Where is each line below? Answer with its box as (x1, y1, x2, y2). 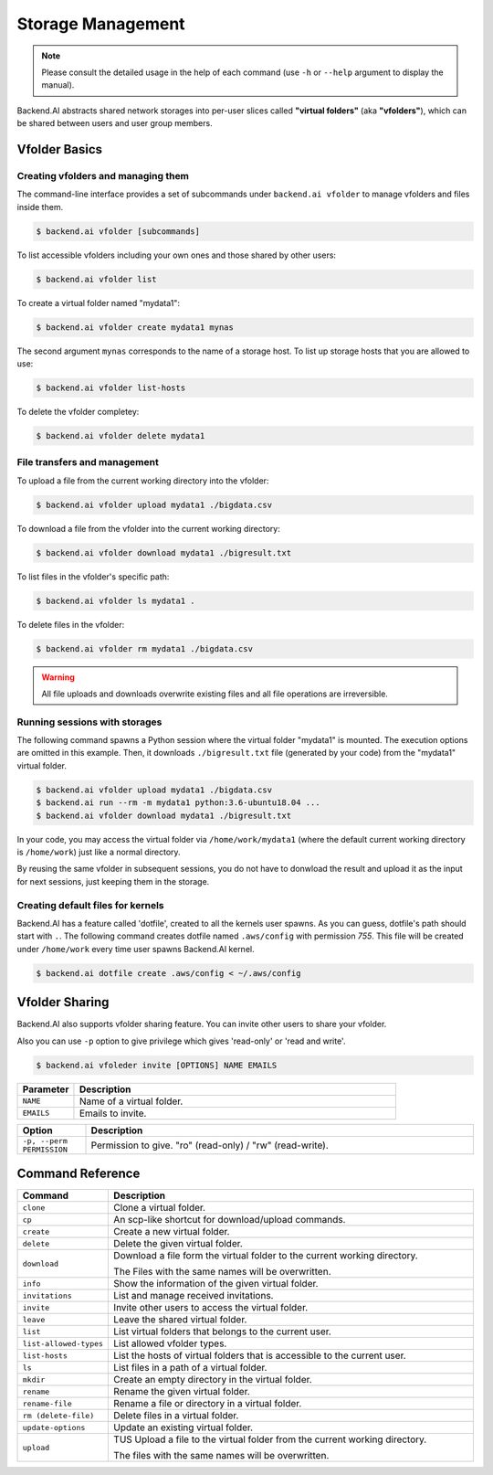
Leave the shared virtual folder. (113, 1313, 247, 1326)
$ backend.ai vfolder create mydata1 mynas (36, 322, 235, 333)
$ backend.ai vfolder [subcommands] (36, 226, 201, 237)
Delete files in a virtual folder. (113, 1409, 239, 1422)
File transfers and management (16, 456, 159, 469)
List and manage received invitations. (113, 1289, 274, 1302)
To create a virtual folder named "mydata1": (16, 297, 180, 308)
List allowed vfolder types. (113, 1337, 227, 1350)
